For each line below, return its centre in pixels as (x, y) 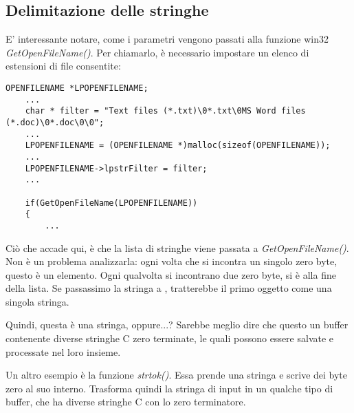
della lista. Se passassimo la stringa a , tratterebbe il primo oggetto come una (169, 288)
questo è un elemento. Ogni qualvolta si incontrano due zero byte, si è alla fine (171, 274)
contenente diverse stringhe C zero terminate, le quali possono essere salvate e (170, 338)
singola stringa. (37, 301)
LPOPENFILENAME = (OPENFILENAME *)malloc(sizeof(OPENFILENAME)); (178, 146)
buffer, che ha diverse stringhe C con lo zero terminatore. (126, 402)
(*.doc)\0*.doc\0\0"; (55, 122)
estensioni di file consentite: (63, 66)
